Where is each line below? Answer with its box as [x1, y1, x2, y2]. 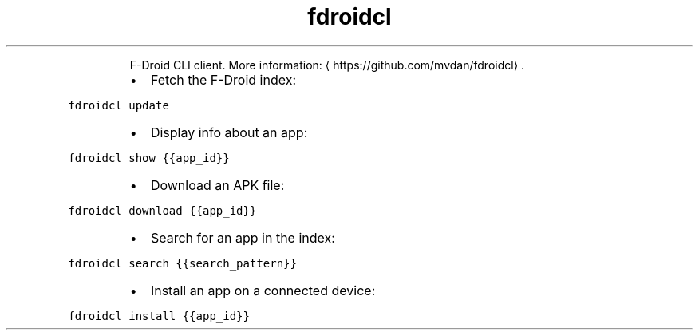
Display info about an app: [150, 124, 308, 140]
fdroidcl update [68, 98, 169, 112]
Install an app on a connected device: [150, 282, 376, 298]
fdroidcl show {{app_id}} [68, 151, 230, 164]
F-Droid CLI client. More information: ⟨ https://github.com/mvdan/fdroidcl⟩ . [129, 57, 525, 72]
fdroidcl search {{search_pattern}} [68, 256, 297, 270]
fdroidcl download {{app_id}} [68, 204, 257, 217]
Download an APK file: [150, 176, 285, 193]
